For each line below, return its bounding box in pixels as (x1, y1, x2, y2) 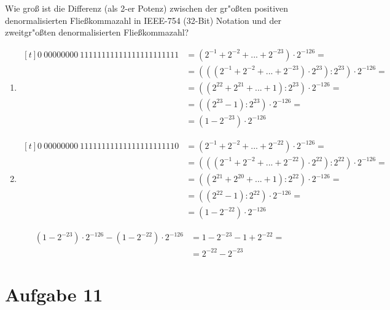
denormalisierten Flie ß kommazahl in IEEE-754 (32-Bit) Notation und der (5, 13, 281, 26)
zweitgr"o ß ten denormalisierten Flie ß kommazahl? (5, 26, 189, 39)
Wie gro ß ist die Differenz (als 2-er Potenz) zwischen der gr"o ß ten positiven (5, 2, 289, 14)
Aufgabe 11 (5, 281, 103, 306)
